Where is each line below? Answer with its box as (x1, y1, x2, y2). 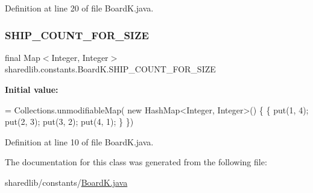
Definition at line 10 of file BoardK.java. (5, 135, 154, 148)
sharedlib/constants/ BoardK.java (5, 176, 128, 188)
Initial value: (5, 83, 58, 95)
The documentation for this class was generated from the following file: (5, 156, 267, 168)
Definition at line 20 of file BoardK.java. (5, 2, 154, 14)
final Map (5, 51, 40, 63)
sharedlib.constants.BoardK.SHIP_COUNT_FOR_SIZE (5, 63, 216, 75)
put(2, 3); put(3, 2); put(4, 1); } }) (5, 115, 134, 128)
